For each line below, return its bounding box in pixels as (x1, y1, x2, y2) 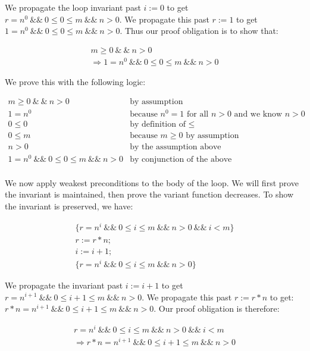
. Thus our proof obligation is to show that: (120, 24, 278, 37)
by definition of (130, 120, 186, 129)
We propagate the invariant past (5, 278, 123, 291)
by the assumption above (130, 142, 221, 151)
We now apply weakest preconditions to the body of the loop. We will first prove (5, 176, 299, 189)
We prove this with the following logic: (5, 75, 146, 87)
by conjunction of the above (130, 155, 232, 164)
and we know (234, 109, 283, 118)
